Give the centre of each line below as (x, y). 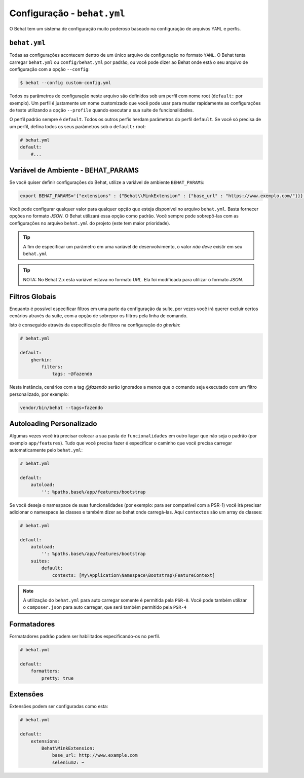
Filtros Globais (33, 297)
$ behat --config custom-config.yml (66, 83)
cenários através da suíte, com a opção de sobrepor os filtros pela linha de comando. (99, 316)
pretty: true (58, 678)
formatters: (46, 671)
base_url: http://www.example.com (95, 755)
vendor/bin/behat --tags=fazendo (62, 407)
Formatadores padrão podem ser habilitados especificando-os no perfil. (85, 637)
